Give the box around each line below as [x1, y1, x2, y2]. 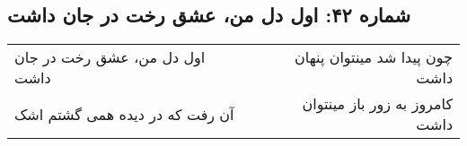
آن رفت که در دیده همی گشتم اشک [14, 103, 234, 125]
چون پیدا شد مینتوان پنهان [295, 47, 453, 68]
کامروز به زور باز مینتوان [302, 93, 453, 115]
